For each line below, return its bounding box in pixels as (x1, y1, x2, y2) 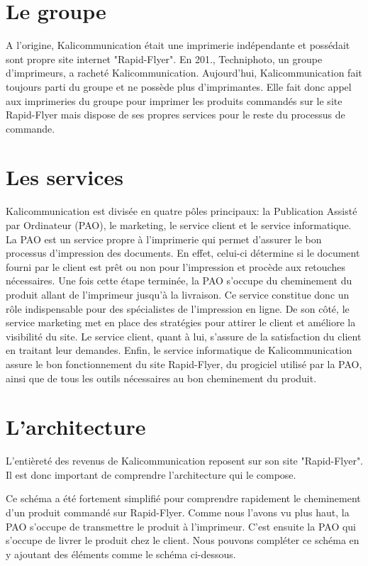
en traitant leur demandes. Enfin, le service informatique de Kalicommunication (6, 343, 352, 357)
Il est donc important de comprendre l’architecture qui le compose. (6, 467, 296, 482)
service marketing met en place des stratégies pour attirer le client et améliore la (6, 315, 356, 330)
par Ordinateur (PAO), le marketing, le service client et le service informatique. (6, 218, 352, 232)
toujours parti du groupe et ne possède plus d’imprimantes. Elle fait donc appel (6, 79, 352, 94)
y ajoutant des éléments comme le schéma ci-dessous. (6, 546, 236, 561)
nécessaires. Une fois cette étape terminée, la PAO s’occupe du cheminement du (6, 273, 352, 288)
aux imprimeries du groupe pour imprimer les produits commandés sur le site (6, 93, 342, 108)
